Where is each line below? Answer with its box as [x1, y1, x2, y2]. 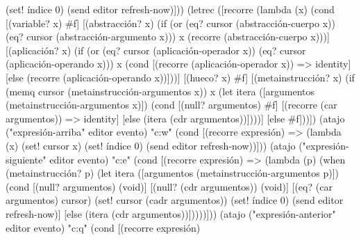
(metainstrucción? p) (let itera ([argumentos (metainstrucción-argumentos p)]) [6, 166, 339, 180]
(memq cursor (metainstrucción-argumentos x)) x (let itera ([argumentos [6, 83, 315, 98]
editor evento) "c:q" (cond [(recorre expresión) [6, 220, 201, 234]
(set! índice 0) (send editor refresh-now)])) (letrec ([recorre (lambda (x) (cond [6, 2, 335, 16]
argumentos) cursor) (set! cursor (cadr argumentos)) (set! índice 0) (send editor [6, 193, 344, 207]
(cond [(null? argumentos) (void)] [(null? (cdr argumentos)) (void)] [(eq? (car [6, 179, 333, 193]
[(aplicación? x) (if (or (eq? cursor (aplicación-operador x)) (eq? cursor [6, 42, 306, 57]
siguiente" [6, 152, 47, 166]
